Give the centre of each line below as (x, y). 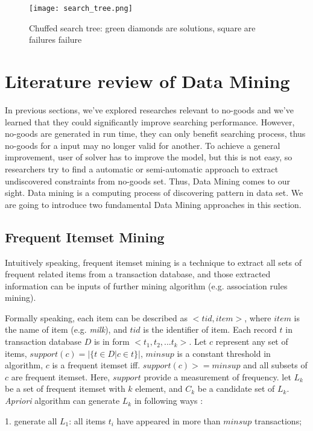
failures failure (55, 39)
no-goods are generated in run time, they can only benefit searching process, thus (155, 134)
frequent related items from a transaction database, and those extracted (138, 274)
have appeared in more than (169, 420)
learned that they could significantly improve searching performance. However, (150, 121)
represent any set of (252, 341)
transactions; (278, 420)
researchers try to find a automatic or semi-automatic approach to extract (142, 168)
